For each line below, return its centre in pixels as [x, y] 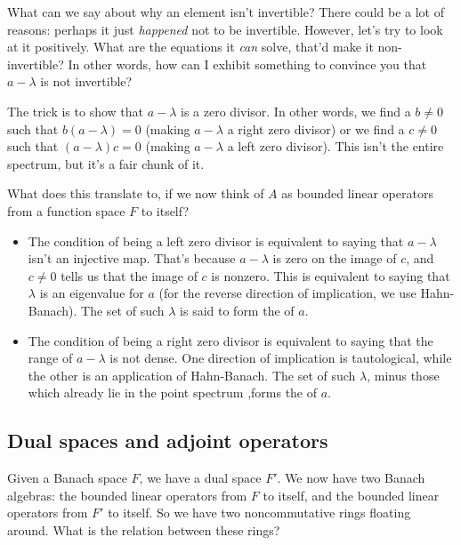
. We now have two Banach [351, 478]
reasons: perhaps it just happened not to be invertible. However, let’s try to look [225, 29]
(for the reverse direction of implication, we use [287, 293]
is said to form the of [237, 310]
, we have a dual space [200, 478]
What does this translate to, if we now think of [136, 193]
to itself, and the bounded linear [351, 495]
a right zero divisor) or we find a [316, 128]
